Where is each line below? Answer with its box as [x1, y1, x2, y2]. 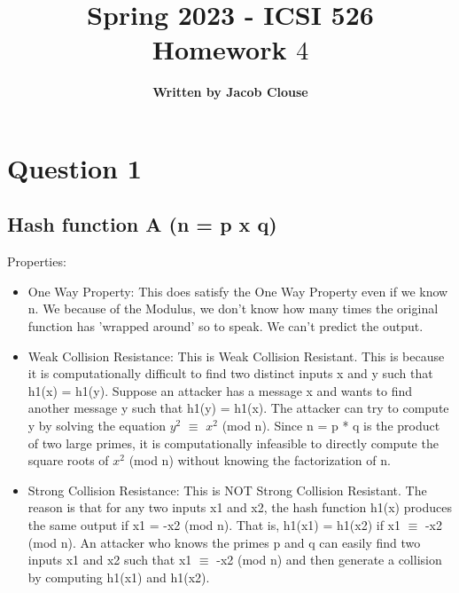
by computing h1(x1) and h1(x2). [27, 567, 210, 586]
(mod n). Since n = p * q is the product [222, 416, 440, 435]
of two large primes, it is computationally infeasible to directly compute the [27, 433, 439, 452]
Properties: [7, 252, 66, 271]
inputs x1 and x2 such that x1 [27, 550, 192, 569]
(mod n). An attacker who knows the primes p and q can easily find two [27, 533, 421, 551]
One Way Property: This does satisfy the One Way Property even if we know [27, 281, 448, 300]
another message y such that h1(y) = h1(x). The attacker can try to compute [27, 399, 449, 417]
